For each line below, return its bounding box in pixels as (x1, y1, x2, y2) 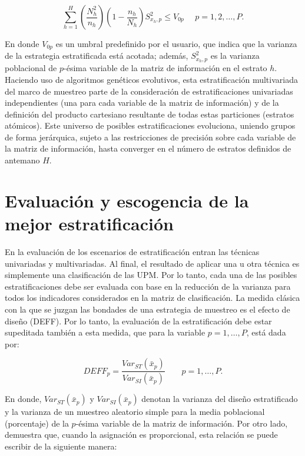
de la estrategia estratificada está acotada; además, (5, 49, 188, 62)
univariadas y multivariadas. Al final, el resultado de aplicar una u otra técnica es (5, 257, 300, 269)
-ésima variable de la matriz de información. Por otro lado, (75, 417, 288, 429)
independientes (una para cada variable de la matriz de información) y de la (5, 96, 279, 109)
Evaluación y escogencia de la (5, 188, 249, 212)
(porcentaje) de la (5, 417, 69, 429)
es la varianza (210, 49, 260, 62)
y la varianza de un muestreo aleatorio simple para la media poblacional (5, 405, 265, 418)
